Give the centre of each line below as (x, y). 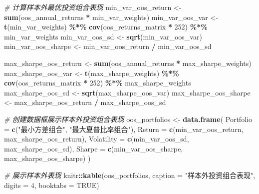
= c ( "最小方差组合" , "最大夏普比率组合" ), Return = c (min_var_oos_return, (124, 129)
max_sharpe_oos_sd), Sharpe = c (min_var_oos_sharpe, (94, 148)
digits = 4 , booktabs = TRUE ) (52, 185)
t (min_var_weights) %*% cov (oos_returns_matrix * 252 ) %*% (106, 27)
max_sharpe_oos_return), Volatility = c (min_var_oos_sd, (97, 139)
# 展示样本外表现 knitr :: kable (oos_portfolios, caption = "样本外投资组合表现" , (130, 175)
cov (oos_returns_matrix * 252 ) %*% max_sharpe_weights (98, 83)
